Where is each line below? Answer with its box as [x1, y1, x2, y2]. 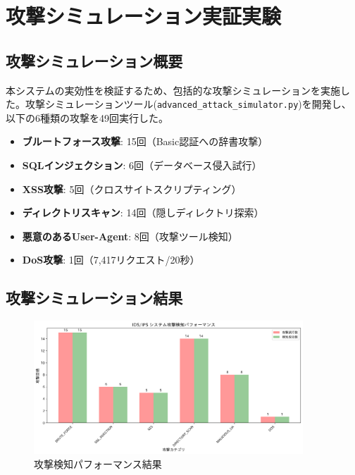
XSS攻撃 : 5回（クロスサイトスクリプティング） [22, 181, 242, 196]
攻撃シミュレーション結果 [6, 287, 183, 309]
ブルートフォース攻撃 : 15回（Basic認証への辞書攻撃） [22, 134, 268, 149]
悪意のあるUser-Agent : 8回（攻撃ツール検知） [22, 228, 238, 243]
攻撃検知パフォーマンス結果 [34, 456, 162, 471]
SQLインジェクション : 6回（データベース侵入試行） [22, 158, 262, 173]
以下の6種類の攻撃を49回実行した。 [6, 110, 168, 125]
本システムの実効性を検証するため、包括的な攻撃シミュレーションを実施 [6, 82, 341, 97]
